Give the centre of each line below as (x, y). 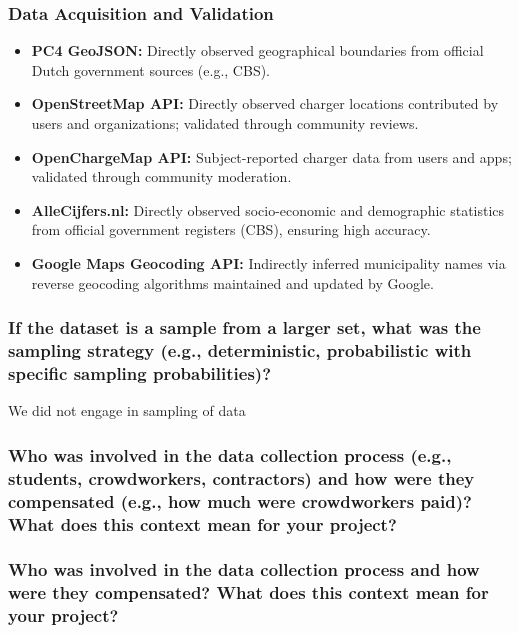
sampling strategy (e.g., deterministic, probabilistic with (240, 350)
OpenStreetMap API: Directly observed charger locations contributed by (265, 103)
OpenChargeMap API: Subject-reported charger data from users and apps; (271, 156)
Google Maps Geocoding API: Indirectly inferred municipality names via (268, 262)
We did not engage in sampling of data (127, 410)
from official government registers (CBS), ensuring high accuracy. (231, 229)
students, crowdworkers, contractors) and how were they (241, 477)
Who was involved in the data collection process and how (244, 569)
